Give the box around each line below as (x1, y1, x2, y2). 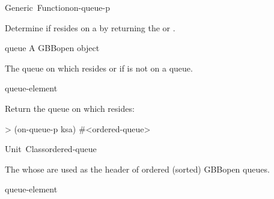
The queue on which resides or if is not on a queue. (5, 61, 193, 74)
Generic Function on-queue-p (5, 1, 110, 13)
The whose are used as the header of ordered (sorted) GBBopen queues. (5, 162, 270, 175)
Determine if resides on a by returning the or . (5, 21, 175, 34)
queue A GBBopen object (5, 41, 100, 54)
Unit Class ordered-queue (5, 142, 97, 155)
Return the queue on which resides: (5, 102, 135, 114)
